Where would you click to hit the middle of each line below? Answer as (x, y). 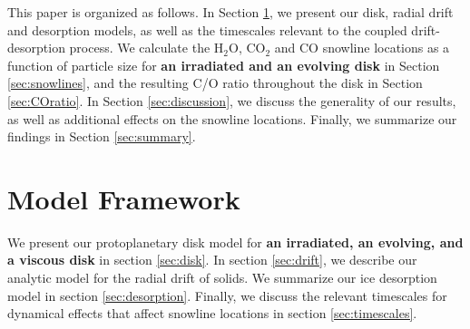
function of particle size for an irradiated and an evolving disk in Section (224, 65)
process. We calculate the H (147, 48)
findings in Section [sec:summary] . (102, 136)
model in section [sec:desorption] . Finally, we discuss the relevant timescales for (227, 295)
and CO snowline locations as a (362, 48)
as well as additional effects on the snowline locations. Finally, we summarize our (232, 118)
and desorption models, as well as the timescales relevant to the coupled (207, 29)
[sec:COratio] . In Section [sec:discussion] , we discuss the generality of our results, (232, 100)
